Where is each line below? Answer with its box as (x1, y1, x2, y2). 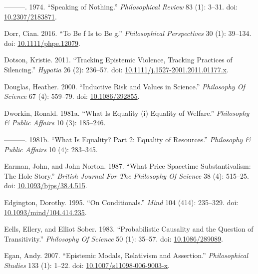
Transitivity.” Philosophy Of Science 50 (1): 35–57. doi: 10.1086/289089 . (4, 233, 223, 244)
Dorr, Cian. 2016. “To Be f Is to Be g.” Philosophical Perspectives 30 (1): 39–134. (4, 28, 252, 38)
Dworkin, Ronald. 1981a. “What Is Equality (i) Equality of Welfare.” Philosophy (4, 107, 250, 118)
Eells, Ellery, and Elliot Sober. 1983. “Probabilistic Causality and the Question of (4, 224, 254, 234)
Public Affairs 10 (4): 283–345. (4, 144, 98, 154)
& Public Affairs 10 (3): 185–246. (4, 117, 106, 128)
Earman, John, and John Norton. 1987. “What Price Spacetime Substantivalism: (4, 161, 251, 171)
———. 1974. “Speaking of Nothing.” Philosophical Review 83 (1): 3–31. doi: (4, 1, 238, 11)
